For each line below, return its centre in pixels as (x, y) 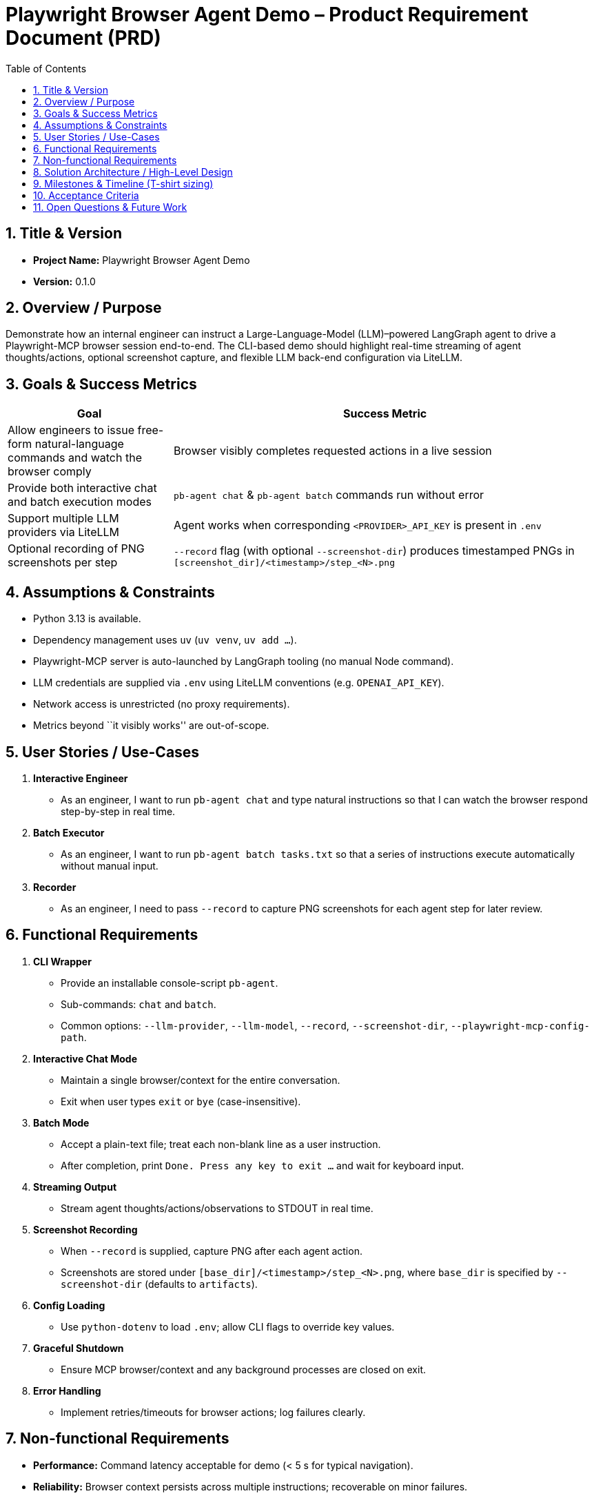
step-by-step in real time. (118, 811)
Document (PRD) (83, 38)
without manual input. (110, 865)
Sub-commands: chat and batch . (139, 1004)
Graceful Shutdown (79, 1348)
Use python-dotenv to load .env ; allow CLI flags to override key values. (228, 1326)
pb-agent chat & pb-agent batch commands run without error (329, 495)
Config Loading (69, 1305)
